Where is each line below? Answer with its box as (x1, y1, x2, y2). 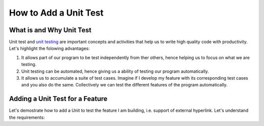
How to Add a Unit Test (9, 7, 104, 18)
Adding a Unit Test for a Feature (9, 95, 108, 103)
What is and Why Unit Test (9, 26, 91, 34)
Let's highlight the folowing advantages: (9, 45, 90, 51)
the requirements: (9, 114, 45, 120)
